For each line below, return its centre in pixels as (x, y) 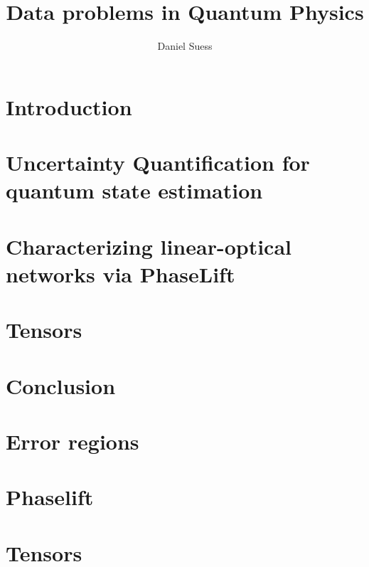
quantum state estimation (134, 190)
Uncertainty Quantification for (158, 163)
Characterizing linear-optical (149, 246)
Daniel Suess (185, 46)
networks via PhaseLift (121, 274)
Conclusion (61, 385)
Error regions (73, 441)
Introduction (69, 106)
